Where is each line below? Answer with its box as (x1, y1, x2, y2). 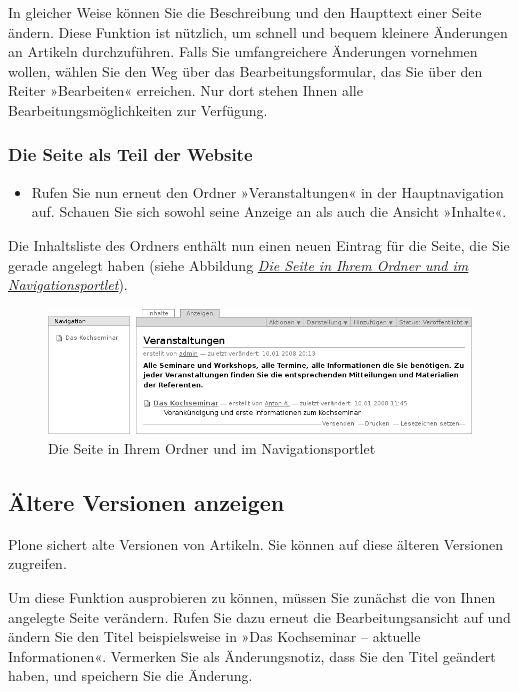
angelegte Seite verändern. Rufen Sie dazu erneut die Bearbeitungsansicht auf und (8, 606, 511, 627)
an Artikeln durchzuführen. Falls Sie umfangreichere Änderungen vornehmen (8, 41, 478, 62)
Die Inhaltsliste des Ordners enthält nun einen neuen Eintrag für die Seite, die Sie (8, 234, 510, 255)
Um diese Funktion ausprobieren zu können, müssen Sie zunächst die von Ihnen (8, 587, 496, 608)
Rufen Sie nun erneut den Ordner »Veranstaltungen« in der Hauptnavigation (31, 181, 504, 202)
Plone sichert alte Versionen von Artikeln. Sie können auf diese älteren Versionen (8, 533, 503, 554)
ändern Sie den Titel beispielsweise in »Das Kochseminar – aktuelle (8, 626, 421, 647)
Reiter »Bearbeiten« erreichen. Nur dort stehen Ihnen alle (8, 80, 363, 101)
